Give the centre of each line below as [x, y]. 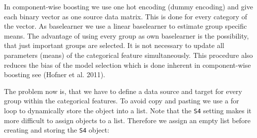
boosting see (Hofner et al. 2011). [55, 74]
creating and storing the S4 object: [57, 130]
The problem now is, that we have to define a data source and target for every [123, 91]
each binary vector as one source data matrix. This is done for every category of [126, 16]
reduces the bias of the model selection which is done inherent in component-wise [128, 65]
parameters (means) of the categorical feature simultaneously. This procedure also [128, 55]
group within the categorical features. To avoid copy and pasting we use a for [122, 101]
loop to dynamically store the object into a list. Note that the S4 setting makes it [128, 110]
